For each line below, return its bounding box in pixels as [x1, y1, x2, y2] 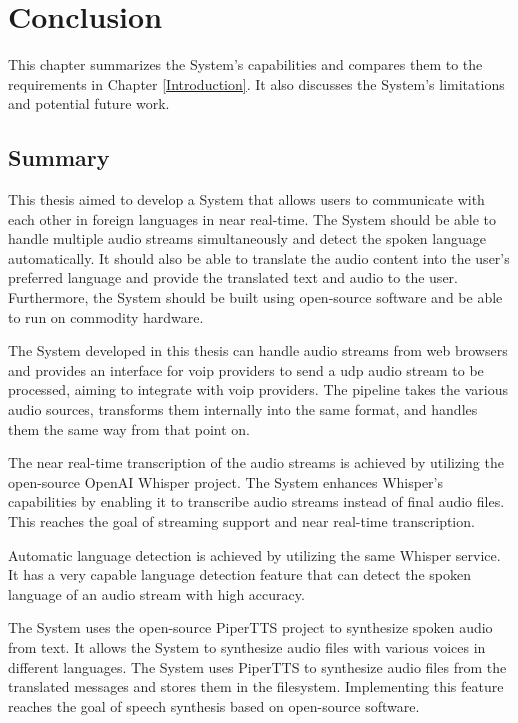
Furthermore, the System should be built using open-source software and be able [8, 287, 503, 308]
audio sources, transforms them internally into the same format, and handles [8, 399, 478, 420]
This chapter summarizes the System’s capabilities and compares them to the [8, 54, 483, 75]
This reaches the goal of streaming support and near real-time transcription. [8, 511, 475, 532]
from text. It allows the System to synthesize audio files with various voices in [8, 636, 486, 657]
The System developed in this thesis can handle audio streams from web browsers [8, 340, 508, 361]
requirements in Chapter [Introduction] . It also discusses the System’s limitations [8, 73, 505, 94]
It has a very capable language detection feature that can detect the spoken [8, 564, 471, 585]
